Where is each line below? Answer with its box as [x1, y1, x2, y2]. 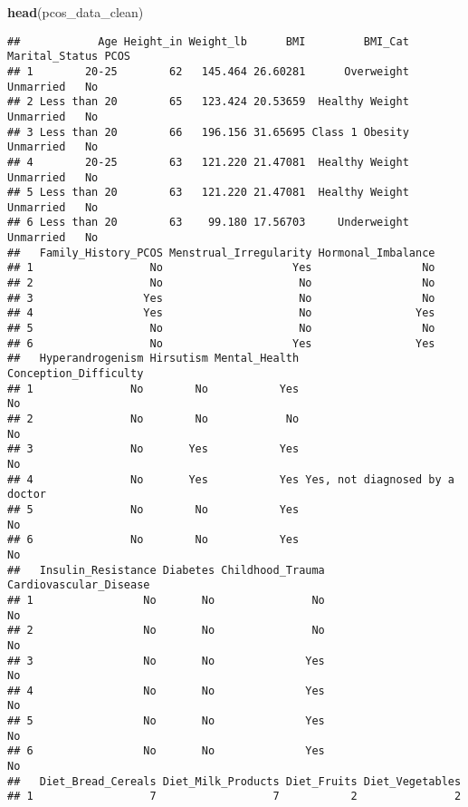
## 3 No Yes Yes [7, 442, 300, 456]
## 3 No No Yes [7, 654, 325, 667]
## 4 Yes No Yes [7, 306, 435, 320]
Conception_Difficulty [7, 367, 144, 381]
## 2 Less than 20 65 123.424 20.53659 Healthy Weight [7, 95, 409, 109]
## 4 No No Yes [7, 684, 325, 697]
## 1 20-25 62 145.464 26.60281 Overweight [7, 64, 409, 78]
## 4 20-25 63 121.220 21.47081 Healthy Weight [7, 155, 409, 169]
